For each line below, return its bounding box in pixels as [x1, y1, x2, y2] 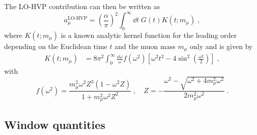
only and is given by [190, 40, 253, 51]
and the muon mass [115, 40, 176, 51]
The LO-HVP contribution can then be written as [4, 1, 160, 11]
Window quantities [4, 116, 105, 132]
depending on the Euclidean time [4, 40, 107, 51]
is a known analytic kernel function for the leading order [61, 29, 237, 40]
